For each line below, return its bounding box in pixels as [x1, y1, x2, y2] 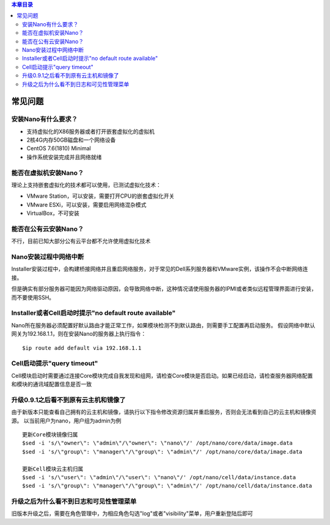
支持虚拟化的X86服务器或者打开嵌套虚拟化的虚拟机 [26, 128, 155, 135]
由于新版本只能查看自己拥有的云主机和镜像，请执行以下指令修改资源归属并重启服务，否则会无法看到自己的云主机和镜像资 [11, 408, 317, 416]
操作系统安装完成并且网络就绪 [26, 153, 102, 161]
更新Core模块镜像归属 [22, 431, 78, 438]
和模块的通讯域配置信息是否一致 [11, 380, 92, 388]
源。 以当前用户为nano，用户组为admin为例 [11, 417, 122, 424]
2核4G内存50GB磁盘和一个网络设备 [26, 136, 116, 143]
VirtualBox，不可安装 [26, 209, 79, 217]
